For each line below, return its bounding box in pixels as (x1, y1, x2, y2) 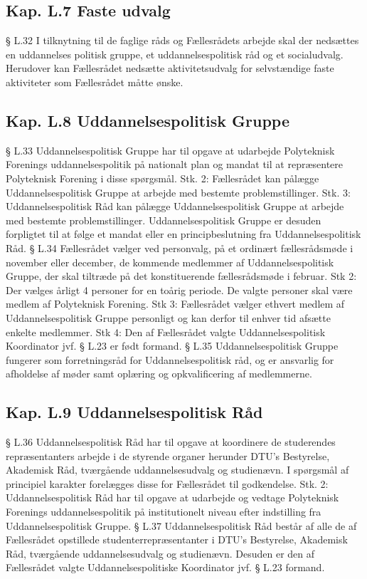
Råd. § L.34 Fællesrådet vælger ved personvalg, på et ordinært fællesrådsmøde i (6, 240, 353, 255)
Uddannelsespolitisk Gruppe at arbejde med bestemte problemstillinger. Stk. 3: (6, 184, 351, 199)
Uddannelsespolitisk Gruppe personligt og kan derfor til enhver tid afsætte (6, 310, 331, 325)
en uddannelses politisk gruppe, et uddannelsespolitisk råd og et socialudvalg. (6, 46, 344, 61)
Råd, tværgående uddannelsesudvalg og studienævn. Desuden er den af (6, 546, 315, 560)
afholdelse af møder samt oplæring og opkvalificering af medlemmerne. (6, 366, 312, 381)
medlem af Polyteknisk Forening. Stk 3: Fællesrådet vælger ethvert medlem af (6, 296, 345, 311)
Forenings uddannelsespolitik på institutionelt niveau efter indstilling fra (6, 504, 321, 519)
